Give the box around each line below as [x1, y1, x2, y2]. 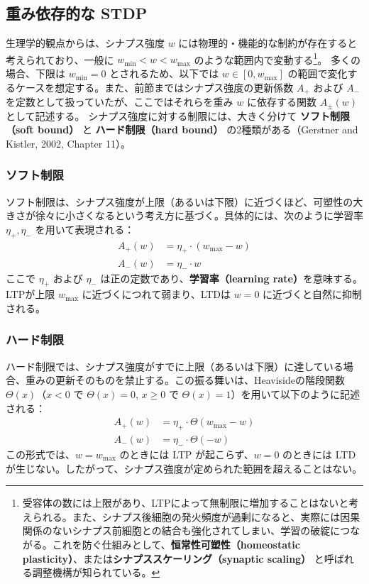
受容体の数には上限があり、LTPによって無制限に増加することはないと [22, 495, 349, 510]
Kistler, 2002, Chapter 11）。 [6, 136, 131, 150]
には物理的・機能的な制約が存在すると [178, 35, 358, 50]
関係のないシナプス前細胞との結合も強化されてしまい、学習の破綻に [22, 523, 341, 538]
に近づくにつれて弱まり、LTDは [82, 287, 231, 302]
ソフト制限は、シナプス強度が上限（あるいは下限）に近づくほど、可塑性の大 [6, 194, 363, 209]
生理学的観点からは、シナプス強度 [6, 35, 165, 50]
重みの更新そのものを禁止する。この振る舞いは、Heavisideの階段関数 [25, 373, 346, 387]
